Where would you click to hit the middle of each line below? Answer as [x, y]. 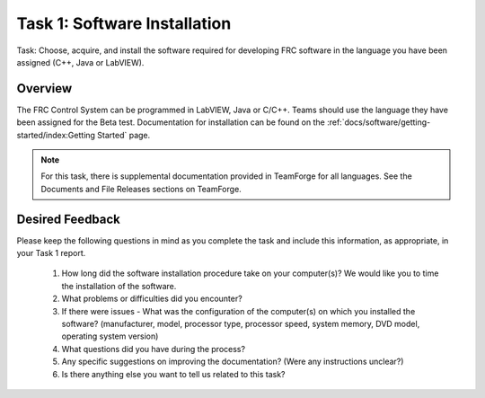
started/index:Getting [56, 135]
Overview [44, 88]
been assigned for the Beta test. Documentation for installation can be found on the [171, 122]
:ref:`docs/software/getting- [379, 122]
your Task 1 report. [51, 253]
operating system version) [110, 336]
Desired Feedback [69, 219]
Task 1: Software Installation [124, 23]
